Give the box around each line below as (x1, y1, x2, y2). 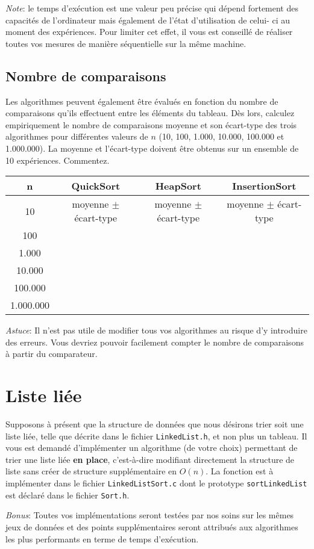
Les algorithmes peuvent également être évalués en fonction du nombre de (5, 95, 278, 107)
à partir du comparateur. (5, 347, 98, 360)
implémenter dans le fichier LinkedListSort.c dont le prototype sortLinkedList (5, 477, 307, 489)
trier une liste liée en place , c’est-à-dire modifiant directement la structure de (5, 453, 295, 465)
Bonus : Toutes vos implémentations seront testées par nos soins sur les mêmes (5, 509, 294, 521)
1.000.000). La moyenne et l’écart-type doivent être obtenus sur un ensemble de (5, 141, 299, 154)
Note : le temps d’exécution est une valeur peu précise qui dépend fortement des (5, 2, 298, 14)
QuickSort (71, 179, 121, 193)
